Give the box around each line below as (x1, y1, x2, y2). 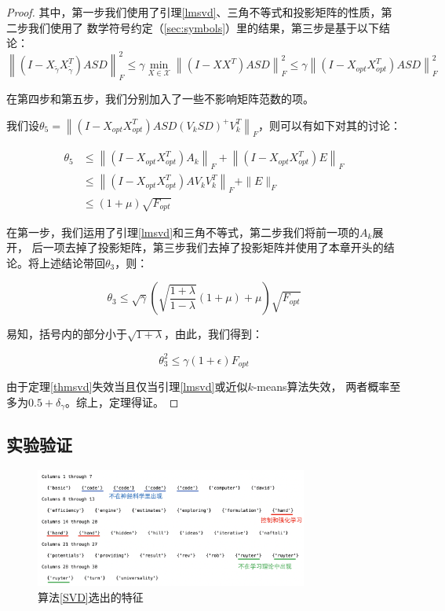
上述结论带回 (38, 254, 105, 271)
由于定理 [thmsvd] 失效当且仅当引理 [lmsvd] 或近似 (6, 378, 248, 395)
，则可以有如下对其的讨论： (258, 116, 401, 133)
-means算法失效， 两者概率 (253, 378, 390, 395)
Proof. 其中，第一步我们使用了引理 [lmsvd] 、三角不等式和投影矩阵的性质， (6, 4, 381, 20)
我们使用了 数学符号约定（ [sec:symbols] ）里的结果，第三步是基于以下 (27, 19, 380, 35)
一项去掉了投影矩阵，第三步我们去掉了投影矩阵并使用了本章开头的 (42, 239, 384, 256)
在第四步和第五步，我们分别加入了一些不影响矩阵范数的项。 (6, 90, 314, 107)
